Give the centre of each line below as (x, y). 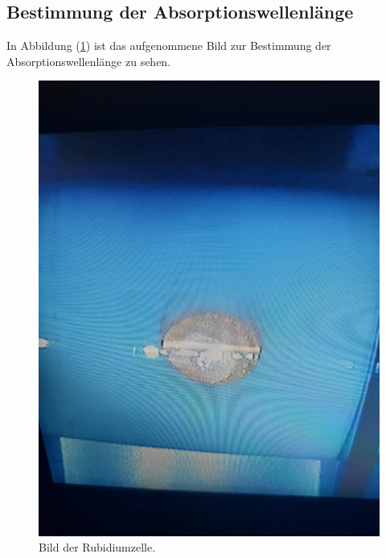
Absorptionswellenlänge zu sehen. (89, 61)
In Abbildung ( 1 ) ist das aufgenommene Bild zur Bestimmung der (169, 45)
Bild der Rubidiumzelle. (97, 547)
